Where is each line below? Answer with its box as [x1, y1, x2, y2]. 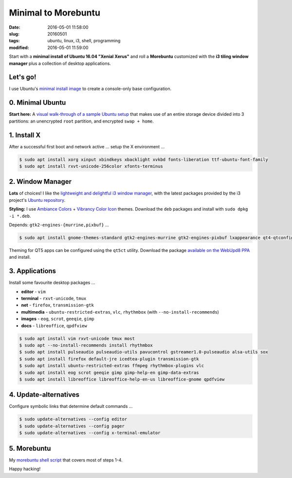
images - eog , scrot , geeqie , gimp [21, 316, 94, 322]
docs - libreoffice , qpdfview [21, 322, 87, 328]
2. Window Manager [9, 177, 72, 186]
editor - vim [21, 288, 46, 294]
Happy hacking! [9, 466, 41, 472]
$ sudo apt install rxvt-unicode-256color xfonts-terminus [19, 163, 163, 169]
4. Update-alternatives [9, 390, 80, 399]
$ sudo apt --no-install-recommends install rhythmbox [19, 343, 153, 348]
